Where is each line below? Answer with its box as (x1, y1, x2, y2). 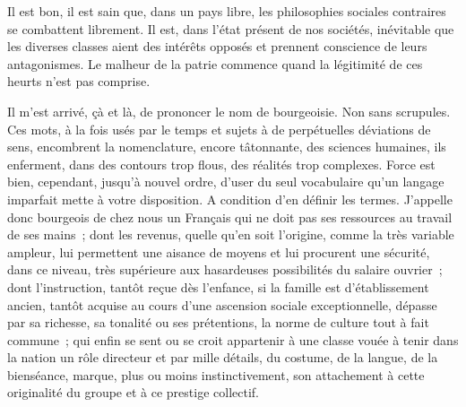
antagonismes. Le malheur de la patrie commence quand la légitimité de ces (7, 54, 423, 73)
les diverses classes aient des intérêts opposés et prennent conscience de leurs (7, 37, 427, 56)
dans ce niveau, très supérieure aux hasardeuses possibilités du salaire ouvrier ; (7, 260, 443, 279)
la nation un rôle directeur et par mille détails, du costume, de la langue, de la (7, 348, 438, 367)
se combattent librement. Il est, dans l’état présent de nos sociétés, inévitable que (7, 19, 454, 38)
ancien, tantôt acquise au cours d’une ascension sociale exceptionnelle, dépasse (7, 295, 437, 314)
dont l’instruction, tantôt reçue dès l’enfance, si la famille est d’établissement (7, 277, 429, 296)
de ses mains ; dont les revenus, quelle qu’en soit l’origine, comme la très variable (7, 225, 454, 244)
